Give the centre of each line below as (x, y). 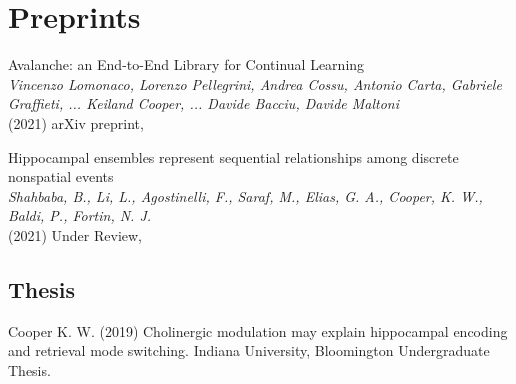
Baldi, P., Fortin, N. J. (80, 215)
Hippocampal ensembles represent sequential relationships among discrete (233, 156)
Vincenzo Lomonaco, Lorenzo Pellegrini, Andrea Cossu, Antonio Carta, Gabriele (255, 83)
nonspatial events (61, 176)
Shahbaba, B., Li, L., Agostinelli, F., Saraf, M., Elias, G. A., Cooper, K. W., (245, 195)
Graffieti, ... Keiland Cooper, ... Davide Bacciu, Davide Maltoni (204, 103)
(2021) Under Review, (75, 234)
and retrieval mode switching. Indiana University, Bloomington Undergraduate (249, 350)
